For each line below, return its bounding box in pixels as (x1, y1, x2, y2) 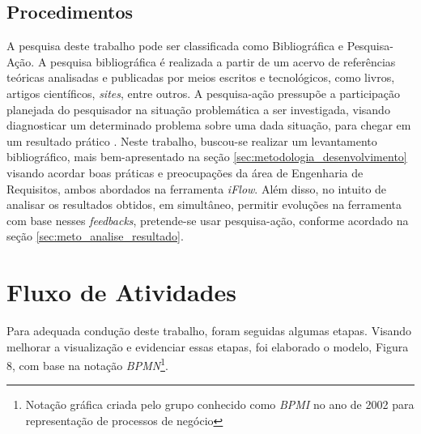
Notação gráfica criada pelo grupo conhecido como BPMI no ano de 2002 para (25, 396, 415, 413)
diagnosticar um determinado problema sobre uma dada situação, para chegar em (6, 117, 411, 134)
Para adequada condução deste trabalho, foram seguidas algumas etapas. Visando (6, 322, 412, 339)
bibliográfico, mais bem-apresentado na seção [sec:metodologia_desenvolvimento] (6, 148, 407, 165)
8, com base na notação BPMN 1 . (6, 355, 168, 373)
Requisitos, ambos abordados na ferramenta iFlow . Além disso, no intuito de (6, 180, 387, 197)
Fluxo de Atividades (6, 275, 237, 308)
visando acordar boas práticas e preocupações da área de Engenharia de (6, 164, 364, 181)
